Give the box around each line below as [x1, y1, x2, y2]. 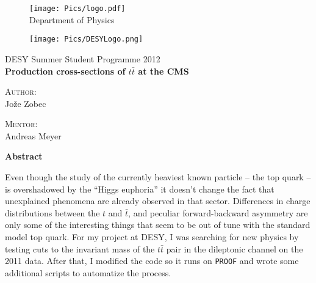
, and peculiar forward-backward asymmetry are [128, 206, 308, 219]
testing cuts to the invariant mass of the [5, 242, 155, 255]
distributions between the [5, 206, 100, 219]
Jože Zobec [5, 97, 46, 109]
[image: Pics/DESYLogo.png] [29, 35, 143, 44]
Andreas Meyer [5, 129, 62, 142]
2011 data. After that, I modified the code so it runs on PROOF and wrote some [5, 254, 299, 267]
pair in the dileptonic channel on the [166, 242, 303, 255]
